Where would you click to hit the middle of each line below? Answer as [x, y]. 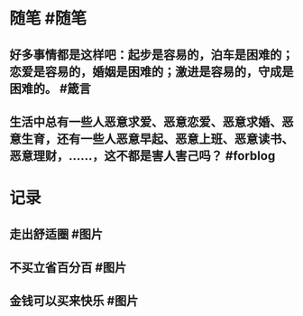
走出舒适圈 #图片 [56, 234]
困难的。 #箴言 [50, 88]
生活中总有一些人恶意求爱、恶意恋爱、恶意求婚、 [146, 121]
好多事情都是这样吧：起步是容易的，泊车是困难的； [151, 55]
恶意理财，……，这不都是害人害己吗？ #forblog [142, 156]
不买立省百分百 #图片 [68, 267]
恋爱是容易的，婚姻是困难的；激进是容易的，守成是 [151, 72]
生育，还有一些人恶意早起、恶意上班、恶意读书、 [157, 139]
